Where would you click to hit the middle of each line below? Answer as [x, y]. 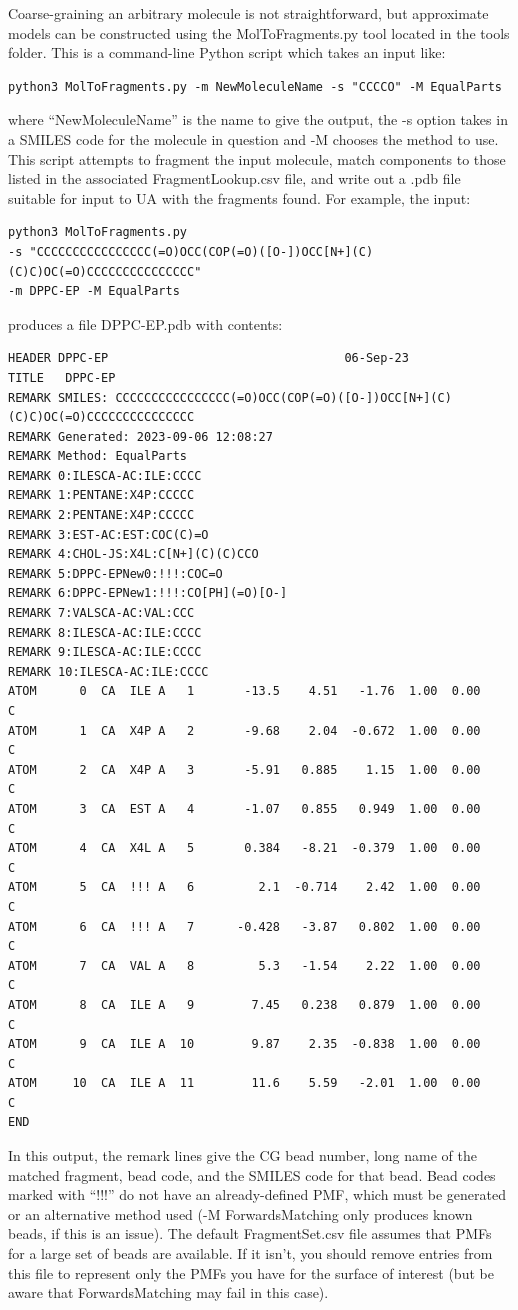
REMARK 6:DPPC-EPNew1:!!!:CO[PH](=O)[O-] [148, 593]
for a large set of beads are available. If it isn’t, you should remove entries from [250, 1253]
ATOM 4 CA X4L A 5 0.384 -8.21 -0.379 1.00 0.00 [244, 848]
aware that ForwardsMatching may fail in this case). [168, 1292]
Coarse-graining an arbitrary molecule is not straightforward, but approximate [248, 13]
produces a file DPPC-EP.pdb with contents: [145, 323]
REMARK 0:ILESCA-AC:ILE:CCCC [105, 475]
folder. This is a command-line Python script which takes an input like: [227, 52]
